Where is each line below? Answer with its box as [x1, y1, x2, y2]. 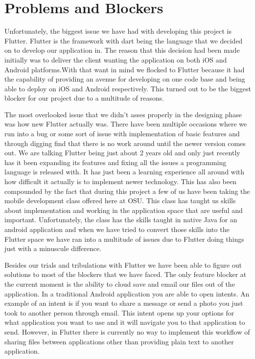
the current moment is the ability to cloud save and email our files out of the [4, 278, 235, 289]
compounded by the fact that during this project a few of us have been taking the [4, 186, 250, 196]
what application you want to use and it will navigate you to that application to [4, 317, 245, 327]
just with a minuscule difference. [4, 243, 102, 253]
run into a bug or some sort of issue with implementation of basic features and [4, 128, 240, 139]
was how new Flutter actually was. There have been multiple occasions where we [4, 119, 247, 129]
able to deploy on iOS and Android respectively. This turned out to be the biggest [4, 83, 251, 93]
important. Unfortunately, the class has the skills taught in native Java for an [4, 214, 237, 225]
